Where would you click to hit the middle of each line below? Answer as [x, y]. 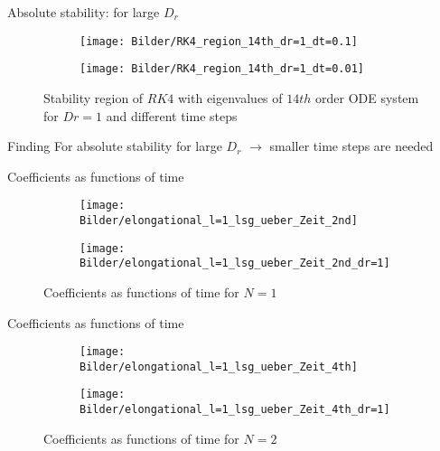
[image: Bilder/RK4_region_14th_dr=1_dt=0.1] [219, 41]
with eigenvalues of [230, 97]
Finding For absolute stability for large [115, 146]
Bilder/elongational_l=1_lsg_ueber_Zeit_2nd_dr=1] [235, 263]
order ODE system [367, 97]
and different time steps [172, 115]
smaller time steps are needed [351, 146]
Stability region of [94, 97]
